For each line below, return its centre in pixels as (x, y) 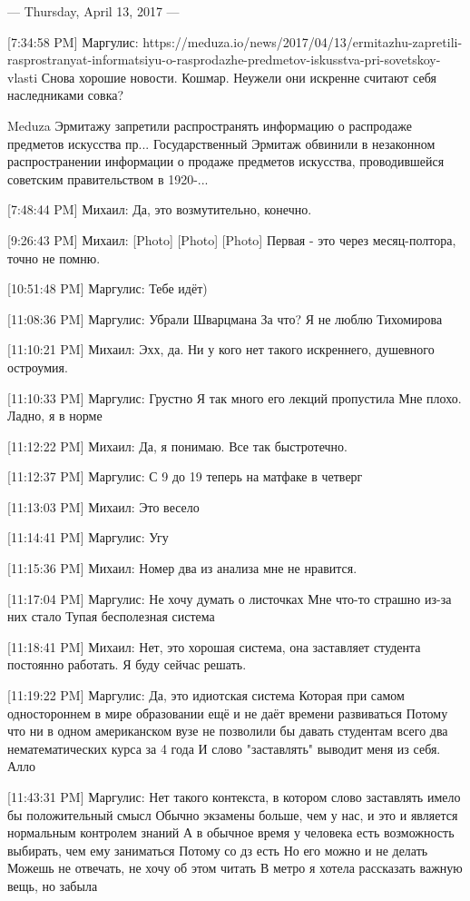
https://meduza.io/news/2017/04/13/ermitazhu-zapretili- (303, 41)
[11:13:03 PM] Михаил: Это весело (103, 506)
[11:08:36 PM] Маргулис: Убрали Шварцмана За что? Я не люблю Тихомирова (225, 318)
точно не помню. (54, 257)
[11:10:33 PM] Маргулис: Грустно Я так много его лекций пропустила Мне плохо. (235, 397)
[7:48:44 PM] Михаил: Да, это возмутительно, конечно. (160, 209)
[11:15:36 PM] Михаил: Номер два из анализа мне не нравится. (182, 568)
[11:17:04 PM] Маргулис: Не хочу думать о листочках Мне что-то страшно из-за (230, 598)
